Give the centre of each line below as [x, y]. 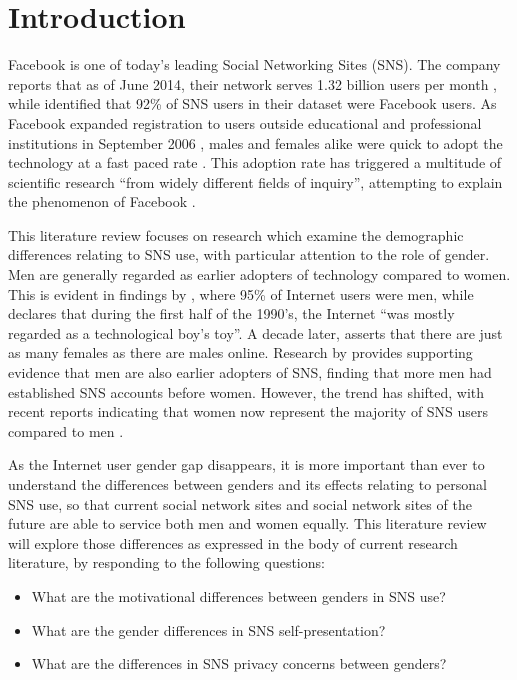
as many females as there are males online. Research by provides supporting [240, 352]
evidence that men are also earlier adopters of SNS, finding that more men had [250, 372]
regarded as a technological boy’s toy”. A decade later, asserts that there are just [255, 332]
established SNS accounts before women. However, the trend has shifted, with [246, 391]
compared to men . [66, 430]
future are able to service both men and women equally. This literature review [247, 523]
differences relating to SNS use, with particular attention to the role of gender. [249, 254]
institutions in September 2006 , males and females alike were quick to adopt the [255, 142]
